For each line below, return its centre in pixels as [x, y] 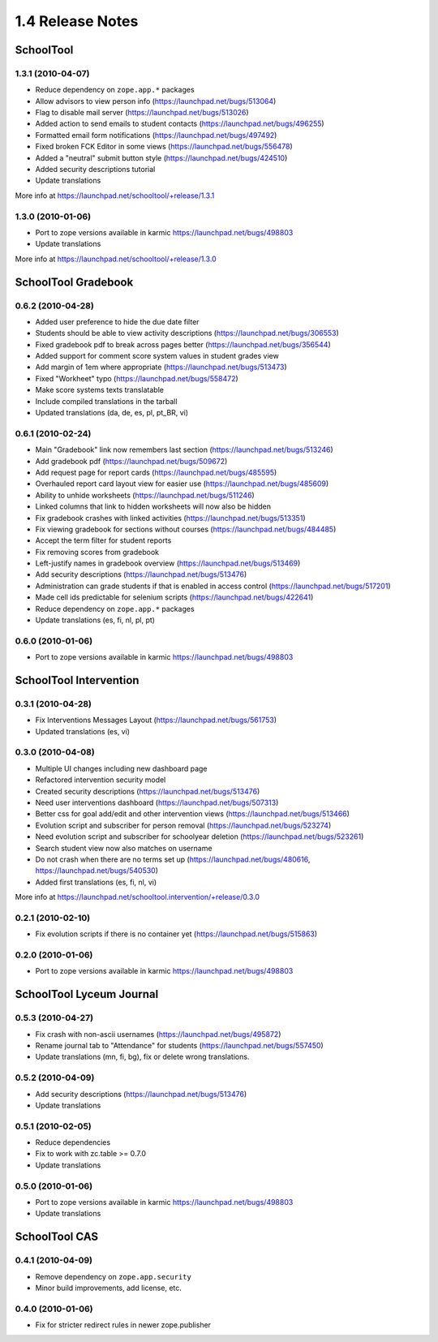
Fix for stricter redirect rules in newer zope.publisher [123, 1325]
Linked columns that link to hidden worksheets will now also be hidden [153, 506]
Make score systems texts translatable [99, 390]
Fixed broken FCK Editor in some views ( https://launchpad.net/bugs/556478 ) [164, 147]
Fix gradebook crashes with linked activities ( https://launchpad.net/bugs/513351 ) [170, 518]
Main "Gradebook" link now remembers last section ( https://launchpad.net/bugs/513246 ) [185, 449]
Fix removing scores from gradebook [97, 552]
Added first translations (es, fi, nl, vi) [96, 882]
